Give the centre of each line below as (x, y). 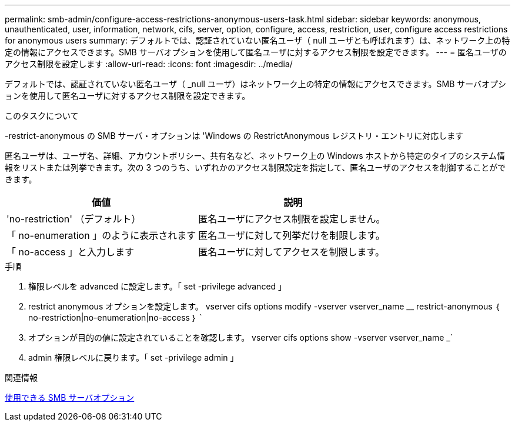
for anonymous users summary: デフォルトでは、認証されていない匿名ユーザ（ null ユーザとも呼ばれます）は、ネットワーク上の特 (257, 40)
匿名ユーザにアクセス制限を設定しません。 (292, 219)
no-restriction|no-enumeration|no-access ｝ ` (115, 317)
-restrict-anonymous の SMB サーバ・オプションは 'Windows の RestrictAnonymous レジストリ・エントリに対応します (234, 136)
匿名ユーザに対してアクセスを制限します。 (291, 252)
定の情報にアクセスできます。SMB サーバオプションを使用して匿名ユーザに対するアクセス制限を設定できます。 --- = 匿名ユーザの (256, 52)
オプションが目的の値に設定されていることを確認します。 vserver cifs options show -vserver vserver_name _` (241, 337)
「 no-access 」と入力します (70, 252)
